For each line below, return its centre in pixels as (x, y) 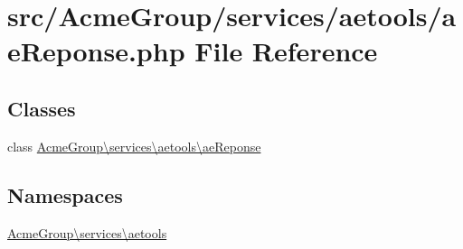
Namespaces (65, 194)
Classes (42, 108)
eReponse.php (96, 51)
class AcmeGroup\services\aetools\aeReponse (134, 146)
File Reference (286, 51)
